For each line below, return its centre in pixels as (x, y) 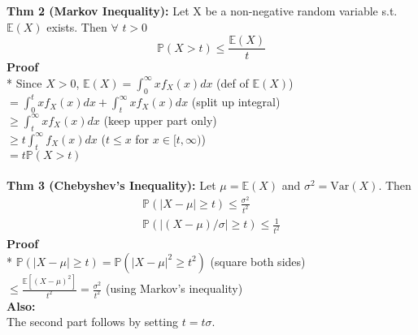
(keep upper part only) (160, 120)
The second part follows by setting (93, 322)
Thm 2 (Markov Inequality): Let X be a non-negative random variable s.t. (202, 11)
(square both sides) (258, 261)
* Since (24, 82)
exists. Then (77, 26)
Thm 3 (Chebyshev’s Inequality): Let (111, 185)
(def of (233, 82)
